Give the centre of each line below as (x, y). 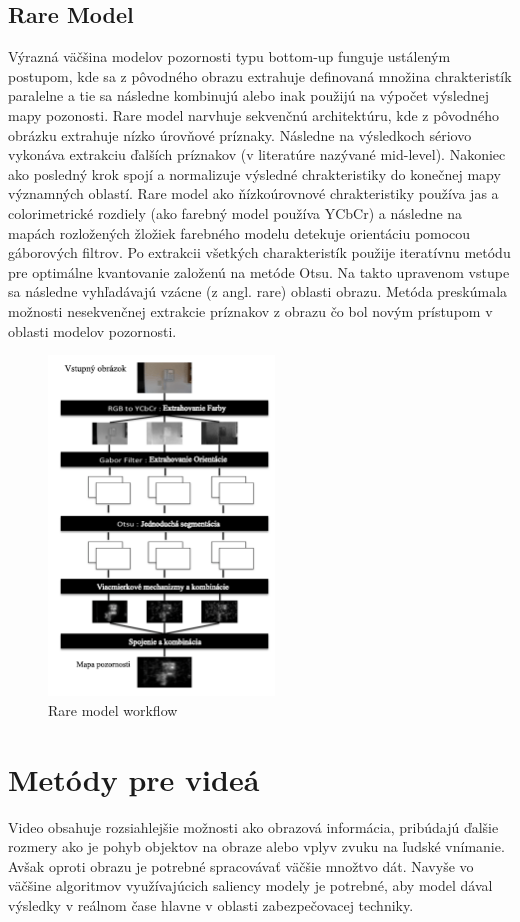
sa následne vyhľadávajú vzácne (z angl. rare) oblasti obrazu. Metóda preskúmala (258, 291)
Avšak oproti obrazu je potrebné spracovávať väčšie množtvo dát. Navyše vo (241, 865)
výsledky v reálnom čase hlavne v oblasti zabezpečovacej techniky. (211, 904)
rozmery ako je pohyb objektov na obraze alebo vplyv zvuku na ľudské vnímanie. (256, 846)
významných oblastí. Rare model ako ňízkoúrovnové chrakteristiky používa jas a (253, 193)
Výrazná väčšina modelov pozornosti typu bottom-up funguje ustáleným (229, 56)
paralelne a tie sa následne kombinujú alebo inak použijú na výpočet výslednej (248, 95)
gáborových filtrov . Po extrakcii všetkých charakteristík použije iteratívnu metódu (259, 252)
